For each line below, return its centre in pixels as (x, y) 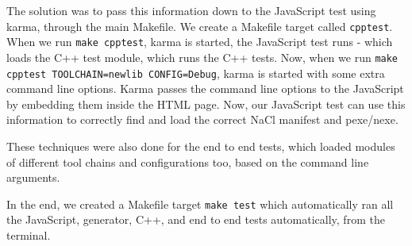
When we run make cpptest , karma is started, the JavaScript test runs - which (200, 42)
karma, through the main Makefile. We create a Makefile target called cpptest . (200, 26)
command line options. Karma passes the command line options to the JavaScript (205, 88)
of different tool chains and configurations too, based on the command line (188, 161)
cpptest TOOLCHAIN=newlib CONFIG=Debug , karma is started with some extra (196, 73)
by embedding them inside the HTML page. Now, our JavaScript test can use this (206, 104)
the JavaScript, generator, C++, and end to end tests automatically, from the (196, 219)
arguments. (33, 177)
